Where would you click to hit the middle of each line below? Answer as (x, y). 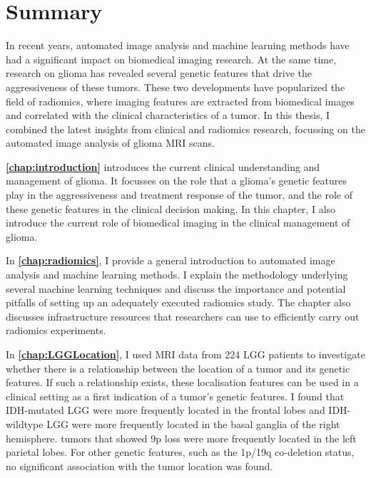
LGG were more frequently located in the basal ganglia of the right (193, 424)
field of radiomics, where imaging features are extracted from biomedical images (180, 101)
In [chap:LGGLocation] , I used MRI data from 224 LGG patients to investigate (185, 354)
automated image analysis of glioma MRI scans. (110, 143)
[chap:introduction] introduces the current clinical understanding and (163, 166)
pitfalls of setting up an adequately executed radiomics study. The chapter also (178, 302)
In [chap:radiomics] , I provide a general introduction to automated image (171, 260)
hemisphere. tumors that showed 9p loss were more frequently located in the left (181, 438)
